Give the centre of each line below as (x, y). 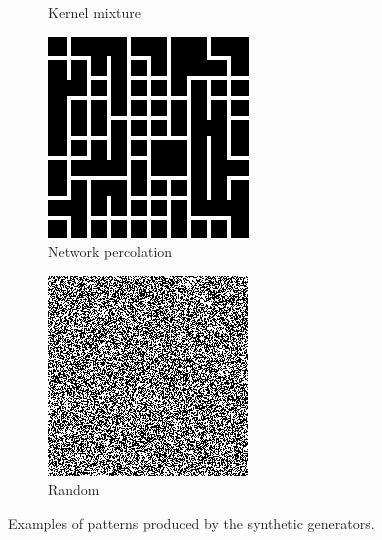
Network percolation (110, 251)
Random (74, 489)
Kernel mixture (95, 12)
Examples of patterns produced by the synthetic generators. (191, 522)
